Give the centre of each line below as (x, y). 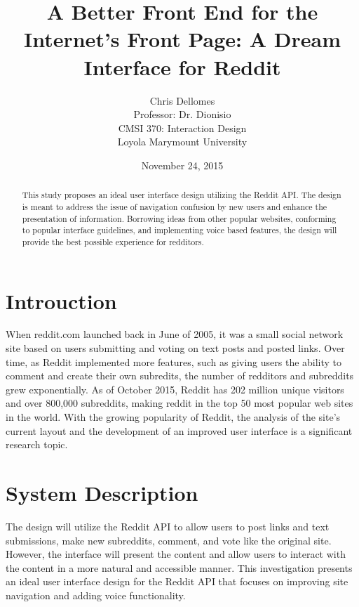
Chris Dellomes (182, 100)
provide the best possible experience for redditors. (113, 241)
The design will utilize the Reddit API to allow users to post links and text (168, 526)
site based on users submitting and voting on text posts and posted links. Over (175, 348)
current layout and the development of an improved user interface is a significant (179, 430)
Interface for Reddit (182, 66)
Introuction (61, 300)
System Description (102, 493)
